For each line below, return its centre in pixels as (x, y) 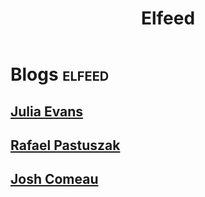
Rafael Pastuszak (65, 145)
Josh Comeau (54, 179)
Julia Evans (47, 111)
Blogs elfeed (60, 74)
